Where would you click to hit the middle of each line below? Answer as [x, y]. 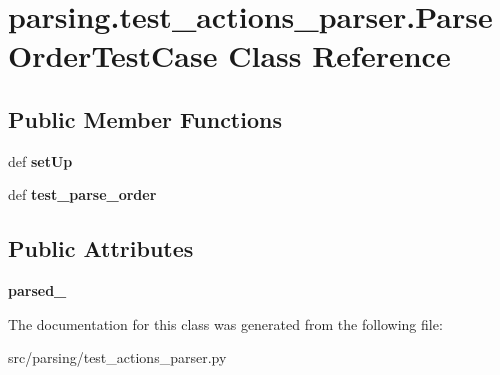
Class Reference [339, 55]
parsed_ [37, 290]
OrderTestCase [113, 55]
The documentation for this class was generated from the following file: [225, 323]
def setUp [40, 160]
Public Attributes [101, 248]
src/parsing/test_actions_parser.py [117, 357]
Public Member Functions [145, 118]
